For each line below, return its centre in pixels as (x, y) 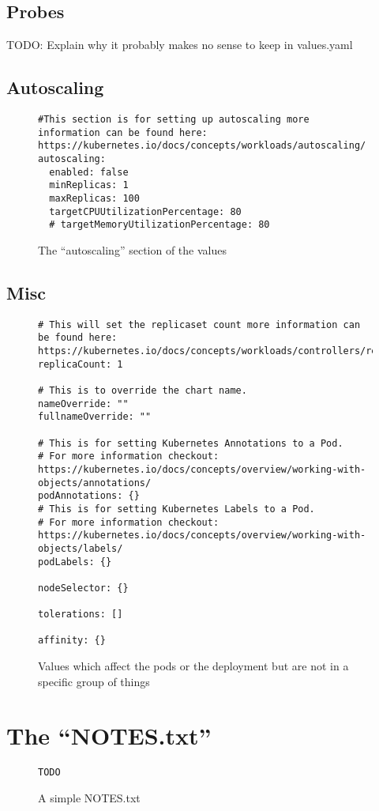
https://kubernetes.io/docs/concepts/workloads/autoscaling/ (202, 146)
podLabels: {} (75, 562)
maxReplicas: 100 (94, 198)
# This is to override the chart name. (143, 390)
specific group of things (94, 681)
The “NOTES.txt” (109, 736)
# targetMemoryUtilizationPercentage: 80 (159, 225)
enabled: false (89, 172)
